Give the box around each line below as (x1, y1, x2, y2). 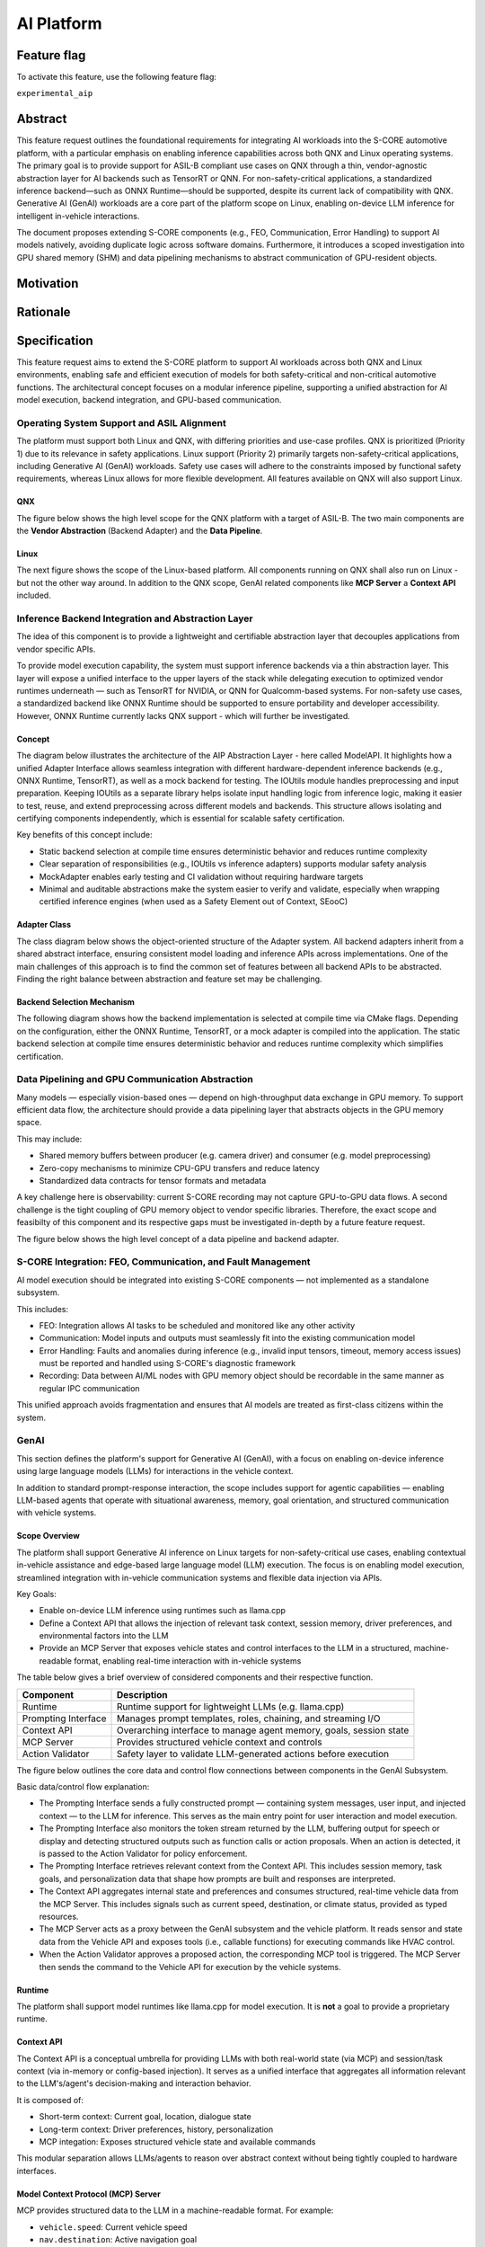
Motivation (16, 275, 79, 291)
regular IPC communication (39, 1382, 140, 1393)
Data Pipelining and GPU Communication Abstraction (16, 1073, 253, 1086)
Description (117, 1688, 168, 1701)
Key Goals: (16, 1588, 57, 1599)
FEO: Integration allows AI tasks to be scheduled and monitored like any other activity (39, 1319, 356, 1330)
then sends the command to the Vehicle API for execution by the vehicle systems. (39, 1961, 341, 1972)
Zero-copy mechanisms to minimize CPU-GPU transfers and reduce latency (39, 1162, 321, 1173)
